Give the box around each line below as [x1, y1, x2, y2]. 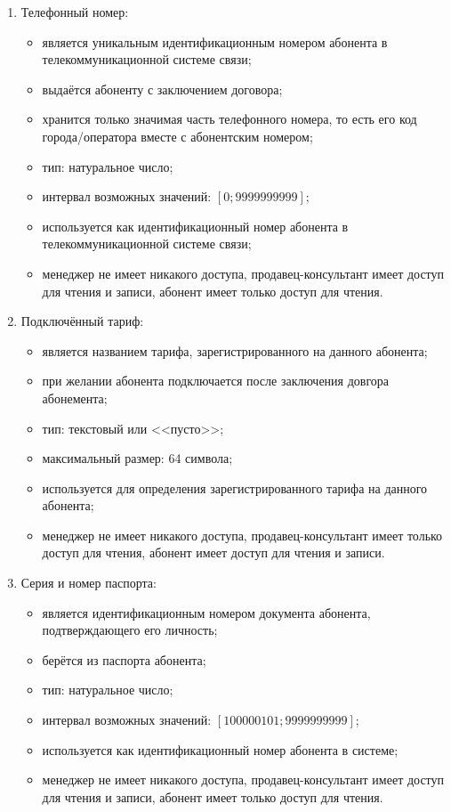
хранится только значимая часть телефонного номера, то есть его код [42, 110, 417, 128]
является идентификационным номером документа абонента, [42, 603, 371, 621]
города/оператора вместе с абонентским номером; [42, 126, 313, 145]
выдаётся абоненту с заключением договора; [42, 79, 283, 98]
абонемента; [42, 388, 108, 407]
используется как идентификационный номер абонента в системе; [42, 740, 399, 759]
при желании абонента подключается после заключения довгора [42, 371, 390, 390]
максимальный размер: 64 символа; [42, 449, 233, 467]
